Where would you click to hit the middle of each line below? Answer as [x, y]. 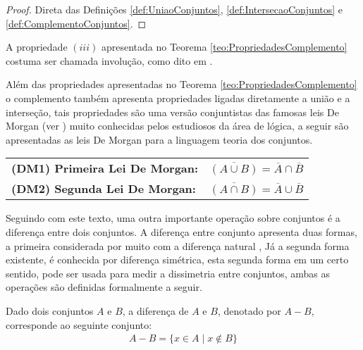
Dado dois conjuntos [50, 310]
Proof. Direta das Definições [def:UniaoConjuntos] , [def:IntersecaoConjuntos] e [174, 9]
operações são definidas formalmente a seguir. [104, 287]
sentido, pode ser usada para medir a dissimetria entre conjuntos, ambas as [168, 273]
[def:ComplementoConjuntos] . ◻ [76, 23]
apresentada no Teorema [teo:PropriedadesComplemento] [224, 47]
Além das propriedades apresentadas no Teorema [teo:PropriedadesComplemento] [181, 84]
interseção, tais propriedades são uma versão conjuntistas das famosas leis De [172, 112]
